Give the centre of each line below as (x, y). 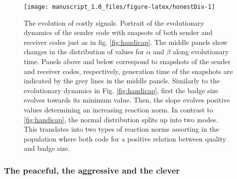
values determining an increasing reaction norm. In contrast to (118, 109)
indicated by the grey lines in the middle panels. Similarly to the (122, 81)
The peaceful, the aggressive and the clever (92, 170)
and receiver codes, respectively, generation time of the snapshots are (128, 71)
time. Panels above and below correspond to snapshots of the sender (127, 61)
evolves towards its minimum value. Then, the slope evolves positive (127, 100)
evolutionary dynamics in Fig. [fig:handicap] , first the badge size (121, 90)
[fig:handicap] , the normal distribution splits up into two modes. (121, 119)
